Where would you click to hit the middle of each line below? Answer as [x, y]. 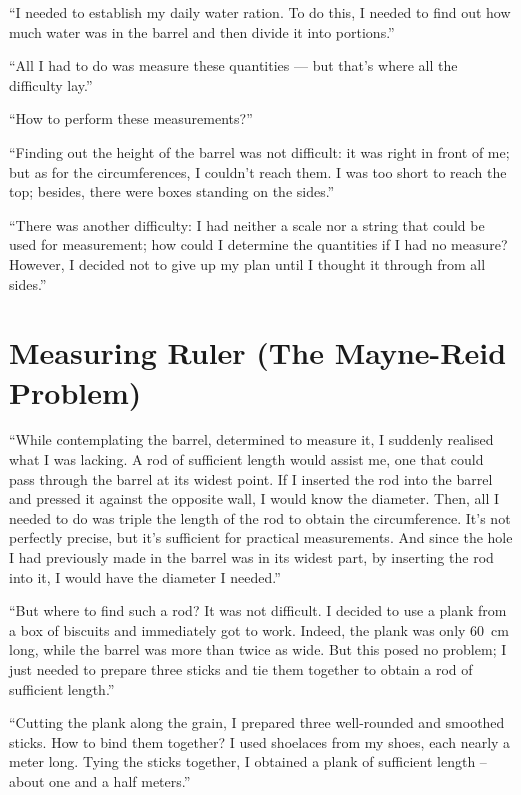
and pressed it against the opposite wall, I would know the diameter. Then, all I [254, 498]
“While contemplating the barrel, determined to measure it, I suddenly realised [251, 439]
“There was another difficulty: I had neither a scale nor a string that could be [247, 224]
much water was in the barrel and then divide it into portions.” [202, 31]
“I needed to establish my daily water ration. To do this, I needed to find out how [260, 12]
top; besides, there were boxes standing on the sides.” [172, 191]
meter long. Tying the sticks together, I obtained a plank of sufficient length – [248, 761]
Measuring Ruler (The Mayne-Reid [258, 352]
